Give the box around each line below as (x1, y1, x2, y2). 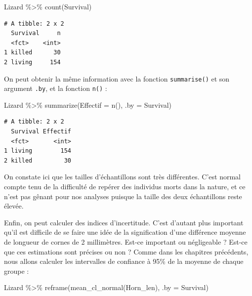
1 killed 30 (4, 49, 61, 56)
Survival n (11, 30, 61, 37)
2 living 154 (4, 58, 61, 66)
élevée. (4, 201, 24, 211)
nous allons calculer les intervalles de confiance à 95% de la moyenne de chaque (4, 256, 244, 266)
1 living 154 (4, 147, 72, 155)
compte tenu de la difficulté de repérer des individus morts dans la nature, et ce (4, 181, 246, 192)
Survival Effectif (11, 128, 72, 135)
